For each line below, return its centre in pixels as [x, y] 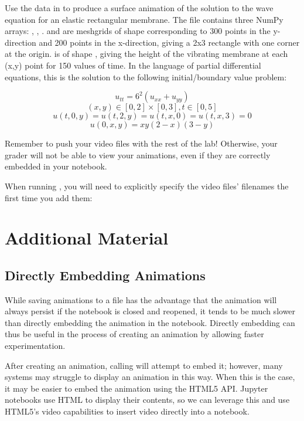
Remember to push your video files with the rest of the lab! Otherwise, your [141, 143]
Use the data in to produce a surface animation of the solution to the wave [139, 8]
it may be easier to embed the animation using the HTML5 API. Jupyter [136, 388]
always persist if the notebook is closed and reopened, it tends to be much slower [150, 311]
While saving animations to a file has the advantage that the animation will [141, 299]
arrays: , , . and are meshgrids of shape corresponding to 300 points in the [138, 31]
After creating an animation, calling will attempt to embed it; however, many [144, 365]
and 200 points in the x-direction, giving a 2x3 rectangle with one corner [169, 42]
